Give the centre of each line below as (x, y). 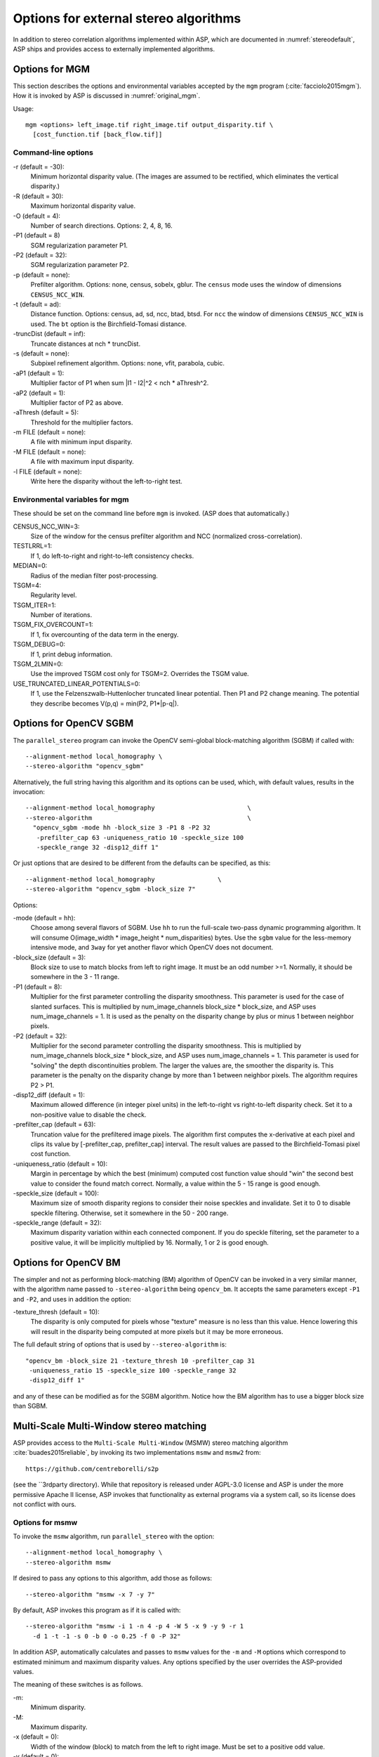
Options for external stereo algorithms (127, 18)
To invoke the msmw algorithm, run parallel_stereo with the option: (114, 1536)
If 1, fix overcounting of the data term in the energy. (105, 634)
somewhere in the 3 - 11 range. (75, 977)
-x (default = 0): (36, 1737)
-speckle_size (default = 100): (56, 1193)
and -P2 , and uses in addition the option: (72, 1299)
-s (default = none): (41, 353)
